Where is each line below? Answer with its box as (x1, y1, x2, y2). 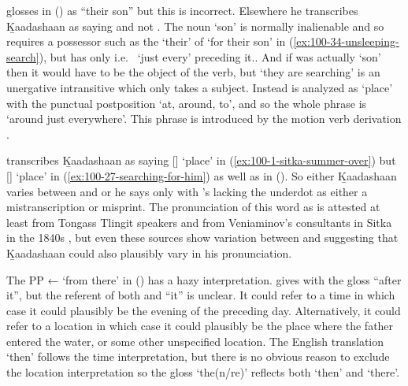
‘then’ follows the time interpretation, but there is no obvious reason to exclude (6, 348, 390, 365)
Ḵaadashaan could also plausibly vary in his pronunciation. (6, 244, 292, 261)
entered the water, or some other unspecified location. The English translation (6, 332, 384, 349)
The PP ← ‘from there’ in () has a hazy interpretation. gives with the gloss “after (6, 271, 402, 288)
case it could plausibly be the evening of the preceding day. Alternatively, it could (6, 302, 401, 318)
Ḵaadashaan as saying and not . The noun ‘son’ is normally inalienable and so (6, 17, 384, 34)
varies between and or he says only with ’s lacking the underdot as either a (6, 183, 368, 199)
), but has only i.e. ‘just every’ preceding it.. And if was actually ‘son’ (39, 48, 381, 65)
